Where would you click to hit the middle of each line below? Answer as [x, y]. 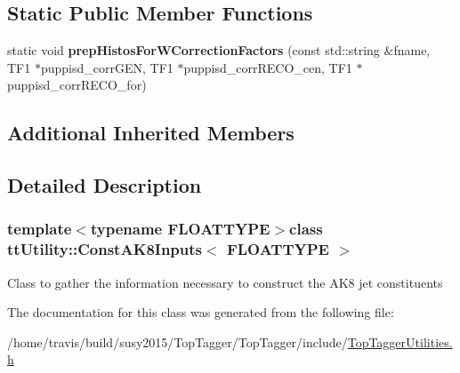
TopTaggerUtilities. [400, 341]
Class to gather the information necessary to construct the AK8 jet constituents [225, 282]
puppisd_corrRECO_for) [77, 85]
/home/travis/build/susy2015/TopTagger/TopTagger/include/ [178, 341]
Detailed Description [105, 185]
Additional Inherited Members [151, 133]
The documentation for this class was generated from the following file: [201, 312]
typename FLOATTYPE [180, 229]
